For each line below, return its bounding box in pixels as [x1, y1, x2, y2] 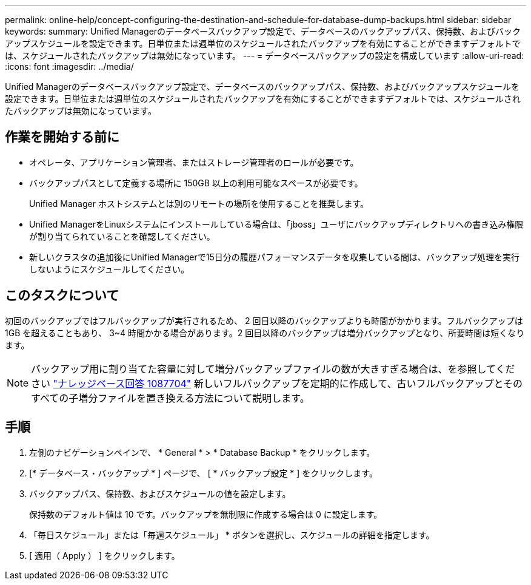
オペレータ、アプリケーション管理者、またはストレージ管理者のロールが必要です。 [29, 157, 359, 167]
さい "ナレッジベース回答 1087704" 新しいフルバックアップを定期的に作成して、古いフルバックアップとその [31, 377, 523, 390]
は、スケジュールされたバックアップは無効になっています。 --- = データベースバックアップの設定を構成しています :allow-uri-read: [5, 50, 524, 61]
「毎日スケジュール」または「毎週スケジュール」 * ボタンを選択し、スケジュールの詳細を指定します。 [29, 529, 435, 540]
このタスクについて [5, 288, 119, 303]
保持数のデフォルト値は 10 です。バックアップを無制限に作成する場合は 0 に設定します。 [29, 509, 382, 519]
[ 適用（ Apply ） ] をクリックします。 [29, 550, 180, 561]
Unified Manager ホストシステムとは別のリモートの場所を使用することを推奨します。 [29, 198, 369, 209]
